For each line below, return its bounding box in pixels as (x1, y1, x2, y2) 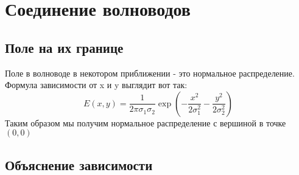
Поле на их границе (5, 38, 124, 57)
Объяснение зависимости (5, 155, 153, 174)
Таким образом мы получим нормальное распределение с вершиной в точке (5, 116, 286, 129)
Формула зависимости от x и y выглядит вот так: (5, 78, 188, 91)
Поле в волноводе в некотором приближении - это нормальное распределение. (5, 66, 295, 79)
